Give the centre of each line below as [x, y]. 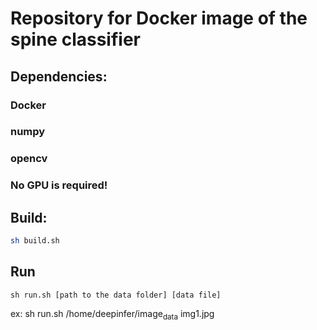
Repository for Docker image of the [159, 18]
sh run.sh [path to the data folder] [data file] [116, 295]
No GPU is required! [59, 185]
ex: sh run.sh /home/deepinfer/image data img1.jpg [112, 314]
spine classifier [75, 39]
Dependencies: [59, 76]
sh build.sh [35, 241]
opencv [29, 159]
